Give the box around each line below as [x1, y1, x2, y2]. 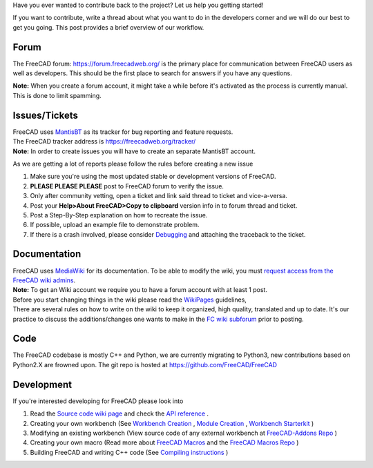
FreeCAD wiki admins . [12, 276, 76, 284]
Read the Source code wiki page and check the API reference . [30, 409, 209, 418]
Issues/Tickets [12, 109, 79, 121]
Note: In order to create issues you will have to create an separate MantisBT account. [12, 147, 256, 155]
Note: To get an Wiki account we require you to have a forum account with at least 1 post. [12, 286, 267, 294]
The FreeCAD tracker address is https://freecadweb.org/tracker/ [12, 137, 196, 146]
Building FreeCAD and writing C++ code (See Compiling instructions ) [30, 448, 229, 456]
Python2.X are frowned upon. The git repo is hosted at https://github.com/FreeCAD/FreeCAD [12, 360, 278, 369]
